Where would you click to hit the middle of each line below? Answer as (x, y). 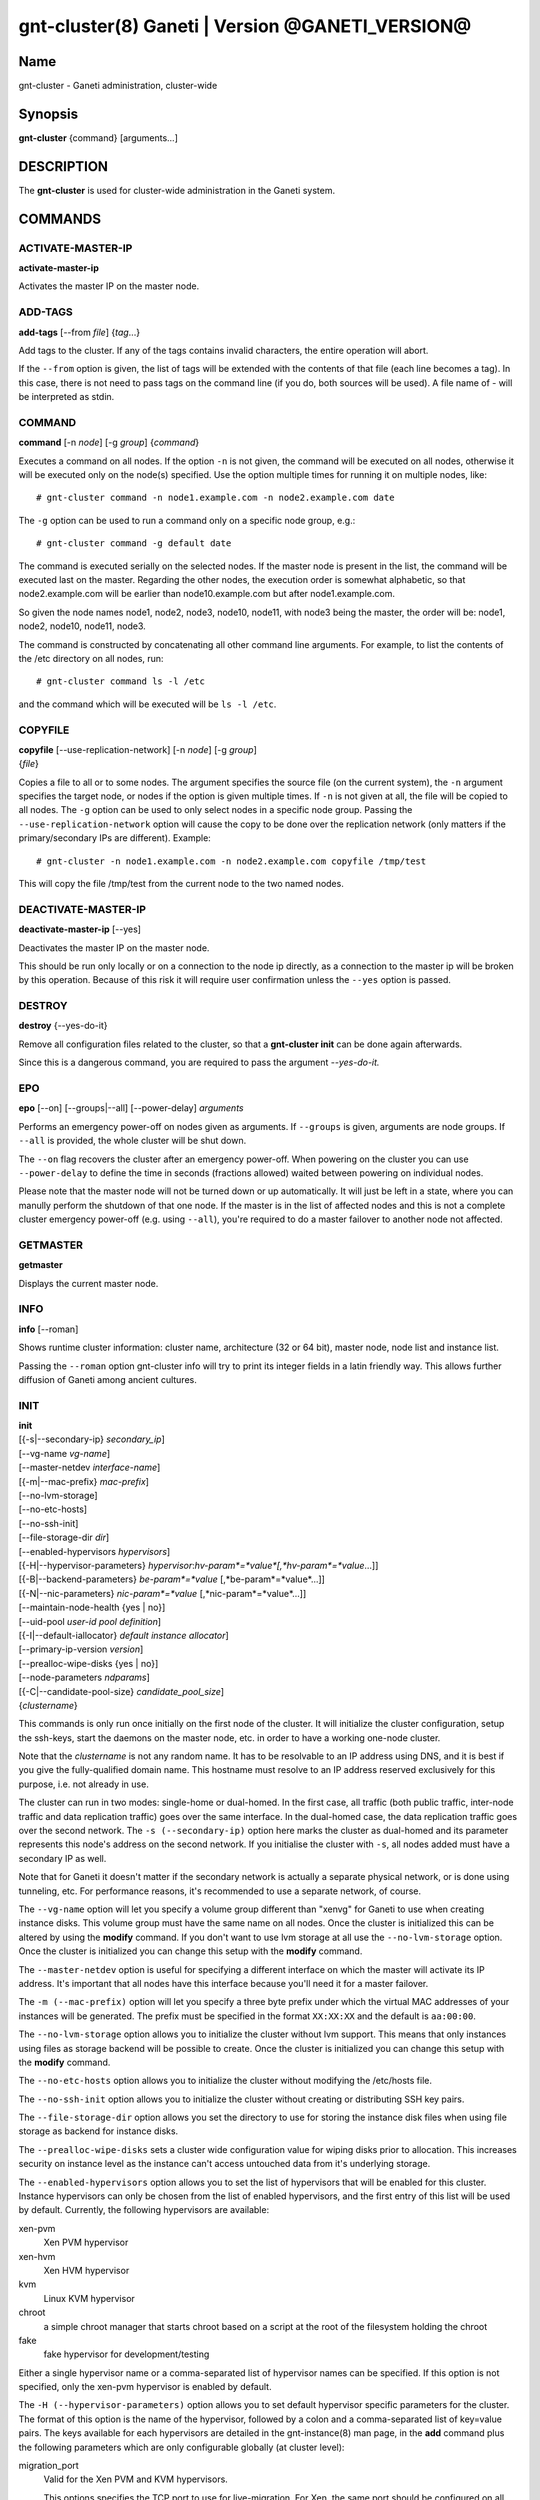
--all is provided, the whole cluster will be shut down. (132, 1141)
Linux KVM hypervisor (89, 2298)
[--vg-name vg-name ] (64, 1453)
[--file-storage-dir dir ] (64, 1537)
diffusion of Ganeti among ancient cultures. (107, 1379)
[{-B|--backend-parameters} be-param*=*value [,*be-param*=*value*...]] (171, 1579)
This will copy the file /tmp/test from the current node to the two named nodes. (181, 883)
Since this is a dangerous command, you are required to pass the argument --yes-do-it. (199, 1062)
